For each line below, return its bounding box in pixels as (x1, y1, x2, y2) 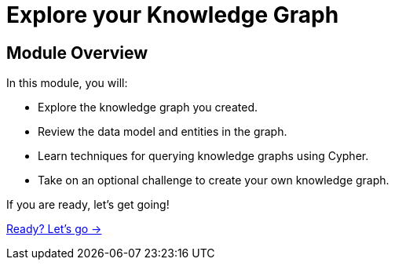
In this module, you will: (6, 76, 128, 90)
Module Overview (6, 42, 148, 63)
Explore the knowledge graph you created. (38, 100, 258, 115)
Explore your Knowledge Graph (6, 2, 339, 28)
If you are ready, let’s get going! (6, 198, 170, 212)
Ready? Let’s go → (6, 222, 102, 236)
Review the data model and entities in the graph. (38, 125, 287, 139)
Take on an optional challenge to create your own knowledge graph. (38, 173, 390, 188)
